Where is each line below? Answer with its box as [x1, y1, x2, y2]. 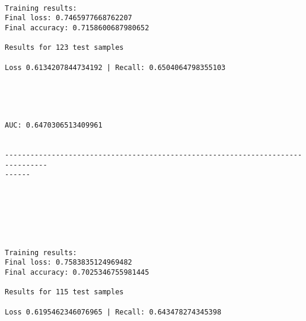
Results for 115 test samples [5, 288, 124, 297]
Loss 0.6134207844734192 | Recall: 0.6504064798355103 [5, 63, 226, 72]
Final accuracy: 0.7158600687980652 [5, 23, 149, 32]
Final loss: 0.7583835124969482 [5, 258, 132, 267]
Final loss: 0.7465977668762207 [5, 14, 132, 23]
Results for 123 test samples [5, 43, 124, 52]
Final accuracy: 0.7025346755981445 [5, 268, 149, 276]
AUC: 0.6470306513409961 [5, 121, 103, 130]
